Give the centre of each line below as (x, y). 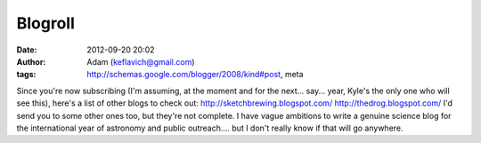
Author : (31, 61)
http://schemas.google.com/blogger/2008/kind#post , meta (195, 75)
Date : (27, 50)
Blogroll (46, 23)
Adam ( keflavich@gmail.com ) (141, 61)
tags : (26, 75)
